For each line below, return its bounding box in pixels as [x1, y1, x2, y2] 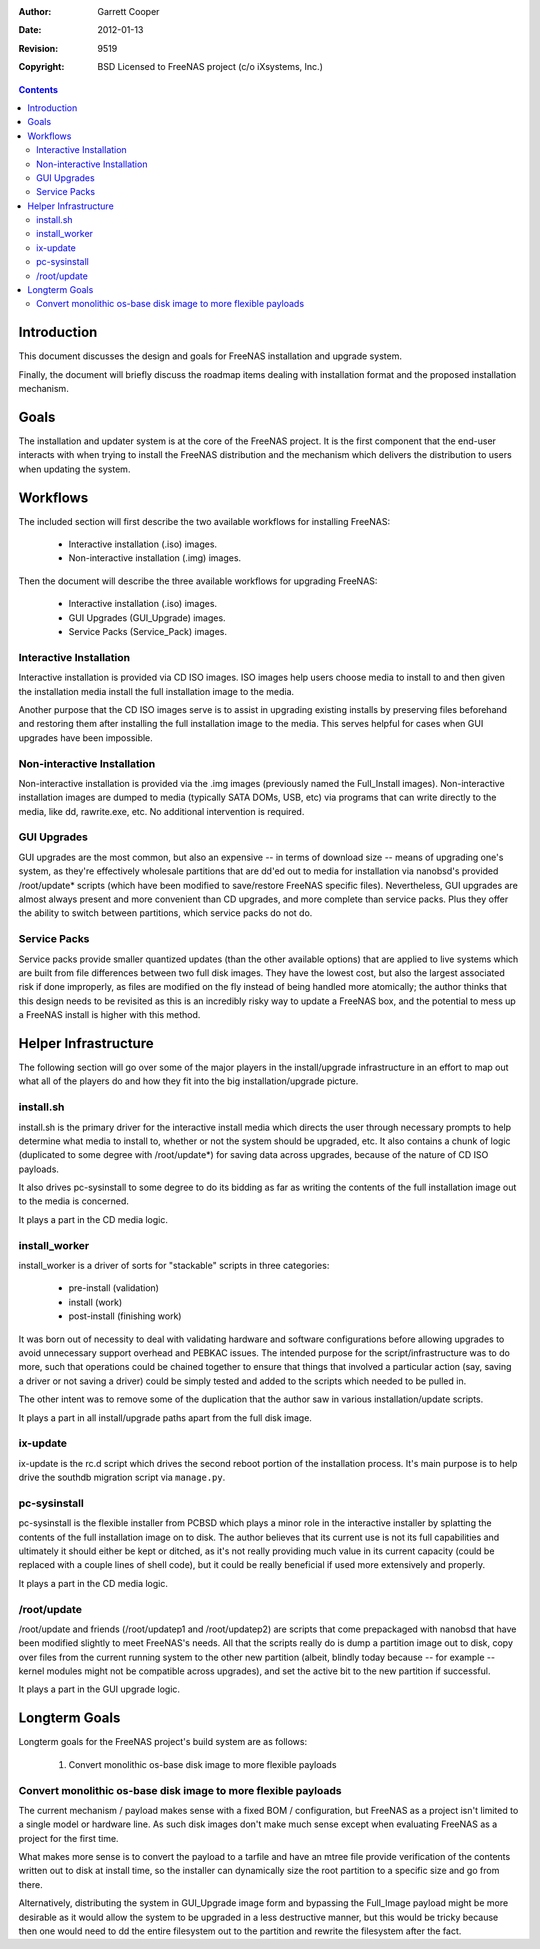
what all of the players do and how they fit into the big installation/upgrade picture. [18, 1075, 359, 1087]
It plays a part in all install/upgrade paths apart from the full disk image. [18, 1411, 312, 1424]
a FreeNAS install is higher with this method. [18, 1009, 201, 1021]
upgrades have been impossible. [18, 731, 154, 744]
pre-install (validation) [68, 1282, 160, 1294]
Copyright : [18, 61, 65, 73]
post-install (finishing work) [68, 1310, 182, 1322]
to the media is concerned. [18, 1195, 129, 1207]
